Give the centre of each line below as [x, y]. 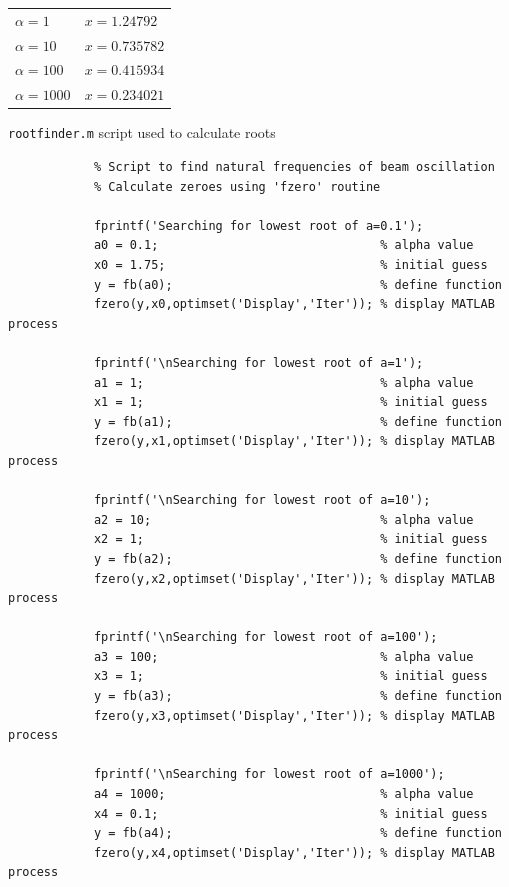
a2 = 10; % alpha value [283, 519]
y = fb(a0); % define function [297, 284]
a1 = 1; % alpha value [283, 382]
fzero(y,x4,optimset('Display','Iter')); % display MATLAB [294, 852]
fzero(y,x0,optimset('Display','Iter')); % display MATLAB [294, 304]
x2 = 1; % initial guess [290, 539]
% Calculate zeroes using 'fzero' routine [237, 186]
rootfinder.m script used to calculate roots [142, 132]
